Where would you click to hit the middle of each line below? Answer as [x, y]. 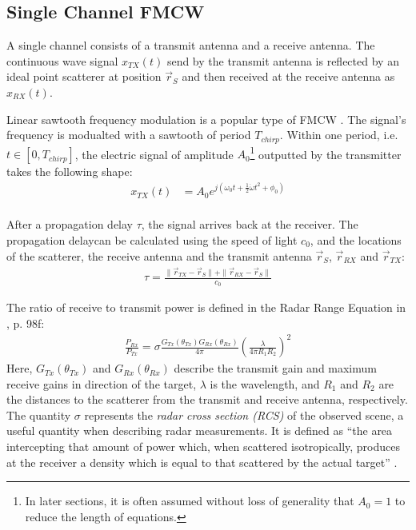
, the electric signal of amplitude [154, 154]
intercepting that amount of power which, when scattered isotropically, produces [203, 446]
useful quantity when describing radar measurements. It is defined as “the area [200, 430]
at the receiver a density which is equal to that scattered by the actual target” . [202, 462]
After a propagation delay [70, 224]
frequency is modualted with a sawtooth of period [129, 135]
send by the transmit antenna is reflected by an [283, 60]
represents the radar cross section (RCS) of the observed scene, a [244, 414]
